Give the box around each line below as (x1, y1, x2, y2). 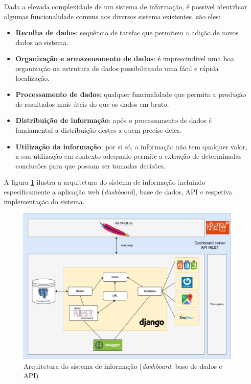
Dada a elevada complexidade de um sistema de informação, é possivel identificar (4, 1, 247, 11)
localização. (15, 72, 50, 83)
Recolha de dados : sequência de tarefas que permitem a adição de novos (15, 27, 239, 38)
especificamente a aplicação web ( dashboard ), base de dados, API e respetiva (4, 186, 232, 196)
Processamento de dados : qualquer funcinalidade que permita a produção (15, 89, 246, 99)
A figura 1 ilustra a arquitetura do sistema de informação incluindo (4, 177, 205, 187)
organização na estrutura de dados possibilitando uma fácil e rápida (15, 63, 219, 73)
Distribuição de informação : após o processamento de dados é (15, 115, 212, 125)
